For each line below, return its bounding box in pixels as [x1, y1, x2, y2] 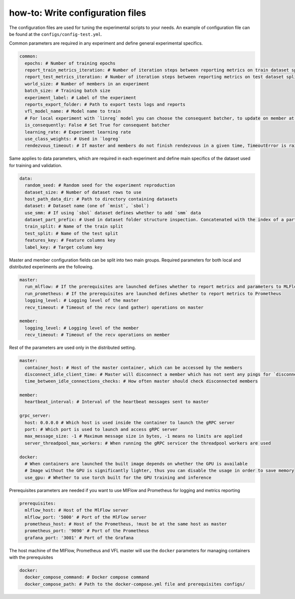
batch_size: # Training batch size [25, 88, 111, 93]
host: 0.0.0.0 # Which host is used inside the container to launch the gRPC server [25, 420, 235, 425]
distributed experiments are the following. [9, 264, 93, 270]
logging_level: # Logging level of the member [25, 325, 139, 331]
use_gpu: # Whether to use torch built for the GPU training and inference [25, 475, 211, 480]
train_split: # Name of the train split [25, 224, 123, 229]
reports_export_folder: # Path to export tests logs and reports [25, 102, 186, 108]
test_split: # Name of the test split [25, 230, 118, 236]
